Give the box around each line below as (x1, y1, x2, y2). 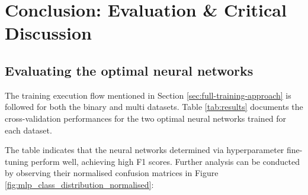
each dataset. (5, 123, 52, 136)
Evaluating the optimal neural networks (5, 61, 254, 79)
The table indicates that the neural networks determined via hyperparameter (5, 144, 284, 156)
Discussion (5, 21, 92, 45)
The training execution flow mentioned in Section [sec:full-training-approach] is (5, 89, 291, 101)
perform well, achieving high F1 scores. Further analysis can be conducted (31, 155, 300, 167)
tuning (5, 155, 28, 167)
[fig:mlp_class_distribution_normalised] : (5, 178, 154, 190)
